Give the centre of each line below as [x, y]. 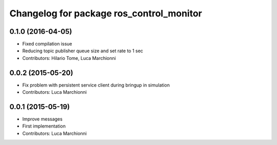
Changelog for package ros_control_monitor [106, 13]
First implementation [44, 126]
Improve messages [42, 119]
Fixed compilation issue [47, 44]
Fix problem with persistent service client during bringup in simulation [96, 85]
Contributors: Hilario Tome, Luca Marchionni [69, 58]
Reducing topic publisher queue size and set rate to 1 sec [83, 51]
